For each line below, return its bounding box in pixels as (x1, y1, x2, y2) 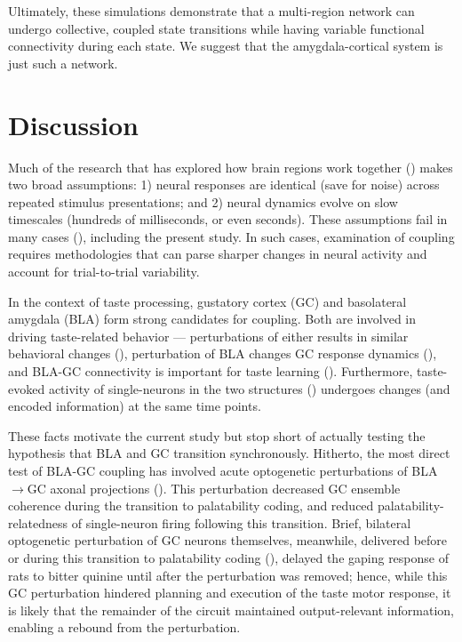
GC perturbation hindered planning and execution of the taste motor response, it (8, 583, 451, 602)
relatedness (8, 513, 68, 532)
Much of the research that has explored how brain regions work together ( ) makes (8, 157, 453, 176)
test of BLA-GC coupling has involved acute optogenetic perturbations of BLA (8, 461, 438, 479)
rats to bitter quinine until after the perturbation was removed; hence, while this (8, 566, 448, 584)
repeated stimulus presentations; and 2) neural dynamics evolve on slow (8, 192, 398, 211)
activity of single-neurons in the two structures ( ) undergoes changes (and (48, 379, 450, 397)
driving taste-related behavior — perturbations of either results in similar (8, 326, 409, 345)
